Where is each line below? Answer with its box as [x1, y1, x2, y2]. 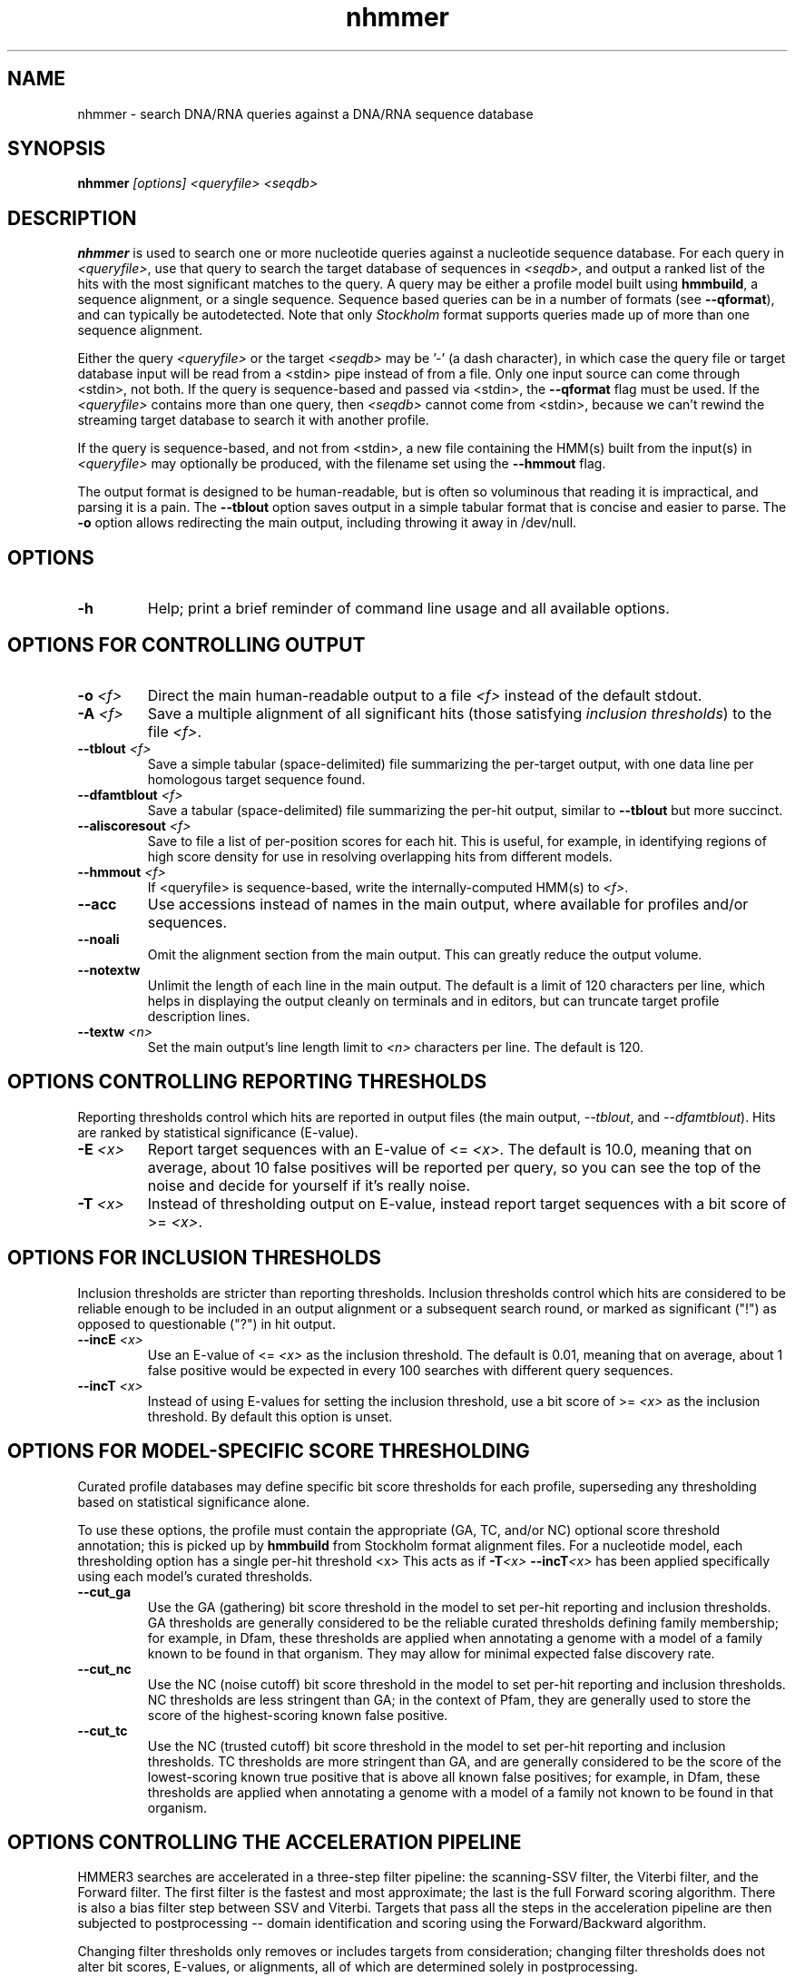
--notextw [77, 961, 141, 978]
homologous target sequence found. [147, 771, 366, 787]
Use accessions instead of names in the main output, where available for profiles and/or [147, 894, 749, 913]
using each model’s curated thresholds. [77, 1568, 313, 1584]
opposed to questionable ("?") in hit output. [77, 1315, 336, 1332]
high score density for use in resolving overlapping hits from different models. [147, 848, 613, 864]
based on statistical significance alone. [77, 1493, 310, 1510]
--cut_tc [77, 1722, 128, 1738]
